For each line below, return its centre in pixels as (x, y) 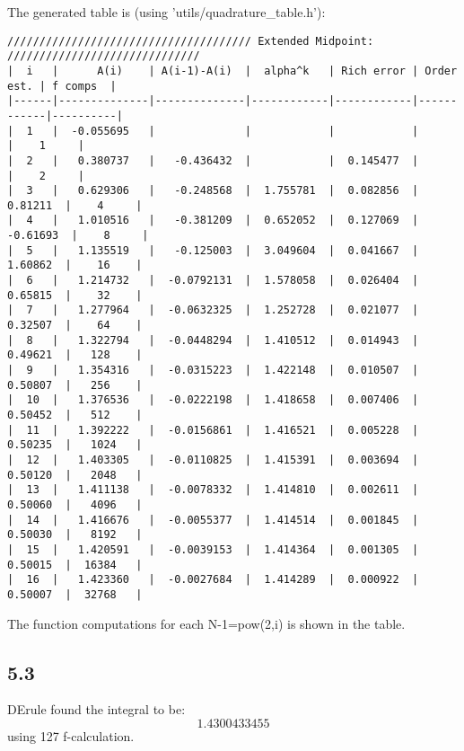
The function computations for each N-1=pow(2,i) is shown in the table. (206, 623)
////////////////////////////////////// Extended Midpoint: (191, 41)
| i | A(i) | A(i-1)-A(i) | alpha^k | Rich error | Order (232, 71)
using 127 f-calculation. (71, 735)
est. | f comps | (62, 86)
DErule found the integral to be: (96, 709)
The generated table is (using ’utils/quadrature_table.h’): (166, 12)
